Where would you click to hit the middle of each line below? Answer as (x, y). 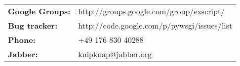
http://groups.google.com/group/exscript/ (152, 11)
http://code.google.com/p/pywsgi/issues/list (155, 25)
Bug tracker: (33, 25)
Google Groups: (39, 11)
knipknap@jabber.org (115, 54)
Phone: (22, 40)
